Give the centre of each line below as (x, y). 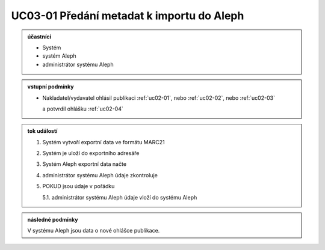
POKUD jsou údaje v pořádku (79, 186)
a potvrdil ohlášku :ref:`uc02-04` (83, 109)
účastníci (39, 37)
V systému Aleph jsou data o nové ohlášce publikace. (94, 231)
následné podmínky (53, 220)
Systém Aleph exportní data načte (84, 164)
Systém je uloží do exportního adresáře (91, 153)
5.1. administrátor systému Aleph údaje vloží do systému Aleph (120, 197)
